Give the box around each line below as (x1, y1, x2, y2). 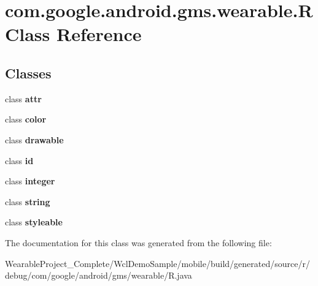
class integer (5, 175, 55, 187)
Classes (5, 63, 52, 82)
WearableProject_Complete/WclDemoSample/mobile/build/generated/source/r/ (5, 257, 310, 269)
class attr (5, 92, 42, 105)
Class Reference (5, 21, 142, 47)
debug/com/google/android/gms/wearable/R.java (5, 269, 192, 282)
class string (5, 195, 50, 208)
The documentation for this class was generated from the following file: (5, 236, 272, 249)
